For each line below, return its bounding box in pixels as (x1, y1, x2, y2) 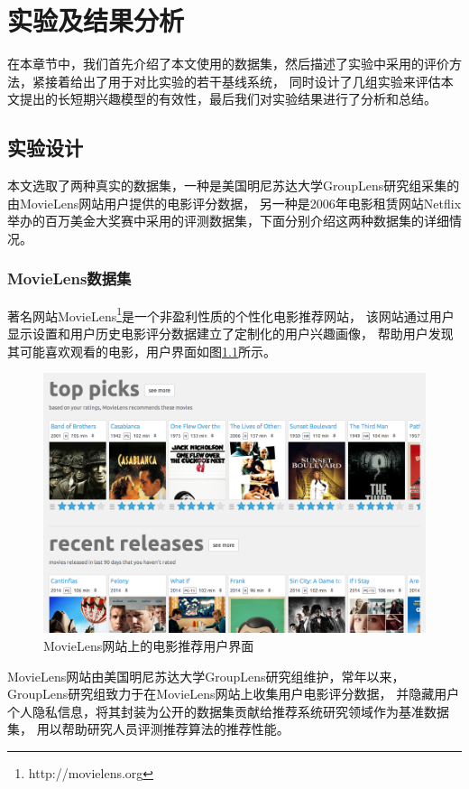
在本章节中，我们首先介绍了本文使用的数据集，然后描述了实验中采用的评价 (7, 54, 449, 73)
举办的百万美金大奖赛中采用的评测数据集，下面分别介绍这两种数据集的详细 (7, 211, 449, 230)
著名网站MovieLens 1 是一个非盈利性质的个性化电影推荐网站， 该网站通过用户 (7, 303, 455, 325)
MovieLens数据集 (7, 267, 132, 290)
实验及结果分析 (7, 2, 185, 39)
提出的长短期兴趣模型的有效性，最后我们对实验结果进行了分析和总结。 (19, 89, 437, 108)
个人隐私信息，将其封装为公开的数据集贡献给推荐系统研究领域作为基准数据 (7, 701, 449, 720)
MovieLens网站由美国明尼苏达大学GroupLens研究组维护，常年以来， (7, 666, 405, 685)
